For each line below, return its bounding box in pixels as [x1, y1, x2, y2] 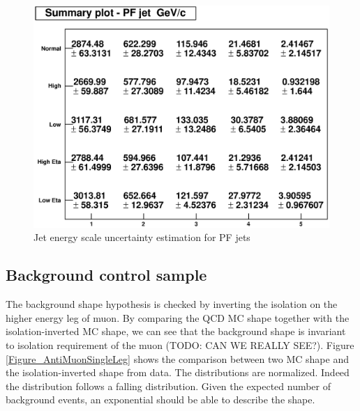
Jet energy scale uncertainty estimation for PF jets [33, 230, 250, 245]
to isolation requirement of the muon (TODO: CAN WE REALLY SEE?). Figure [6, 338, 354, 352]
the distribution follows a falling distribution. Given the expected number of [6, 378, 331, 393]
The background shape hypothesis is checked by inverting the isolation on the [6, 297, 338, 311]
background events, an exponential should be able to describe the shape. [6, 392, 315, 407]
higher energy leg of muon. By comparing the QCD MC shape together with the [6, 310, 350, 325]
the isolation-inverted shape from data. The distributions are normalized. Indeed [6, 365, 350, 380]
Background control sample [6, 264, 207, 286]
